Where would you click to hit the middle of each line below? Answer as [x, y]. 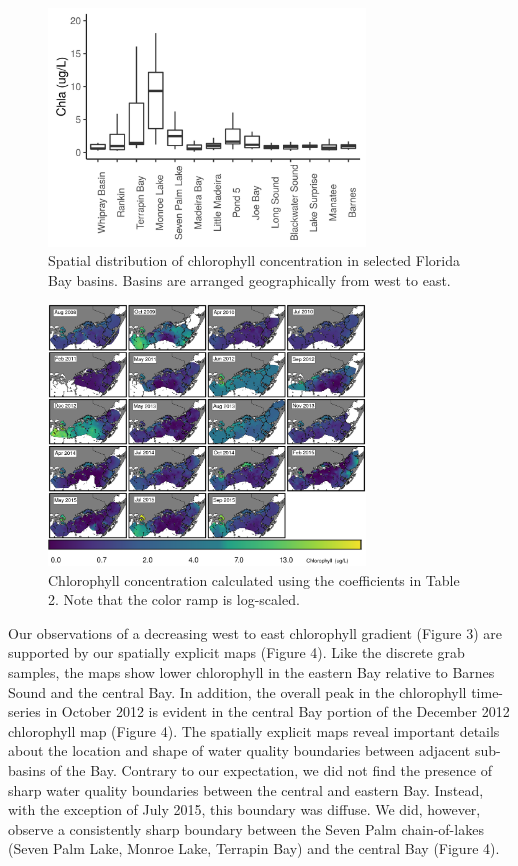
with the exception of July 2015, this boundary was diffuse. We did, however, [244, 809]
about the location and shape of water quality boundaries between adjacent [239, 750]
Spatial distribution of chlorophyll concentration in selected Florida [254, 260]
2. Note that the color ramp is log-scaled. [174, 599]
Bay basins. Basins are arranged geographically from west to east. [249, 279]
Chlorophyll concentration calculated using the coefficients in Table [254, 579]
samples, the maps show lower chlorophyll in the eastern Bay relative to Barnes [251, 672]
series [24, 711]
